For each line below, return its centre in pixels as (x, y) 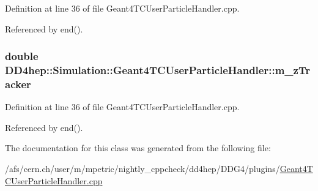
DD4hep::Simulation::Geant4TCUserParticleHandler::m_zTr (158, 70)
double (22, 56)
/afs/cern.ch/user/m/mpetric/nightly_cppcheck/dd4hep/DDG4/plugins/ (142, 169)
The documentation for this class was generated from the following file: (138, 148)
